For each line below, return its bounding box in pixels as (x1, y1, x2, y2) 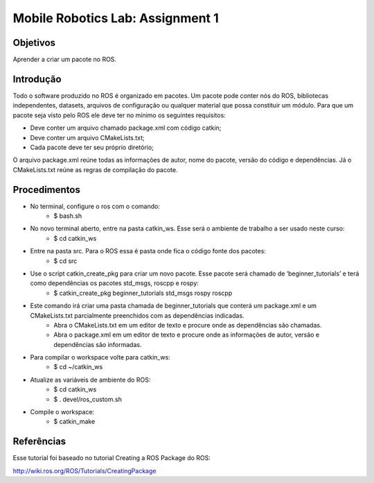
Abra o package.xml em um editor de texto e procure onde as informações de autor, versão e (53, 330, 320, 339)
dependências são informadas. (53, 340, 142, 348)
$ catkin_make (53, 417, 96, 426)
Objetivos (12, 37, 55, 49)
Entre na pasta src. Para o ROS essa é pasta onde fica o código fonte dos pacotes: (30, 247, 267, 255)
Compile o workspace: (30, 408, 95, 416)
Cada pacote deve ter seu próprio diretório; (30, 143, 154, 151)
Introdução (12, 73, 62, 85)
